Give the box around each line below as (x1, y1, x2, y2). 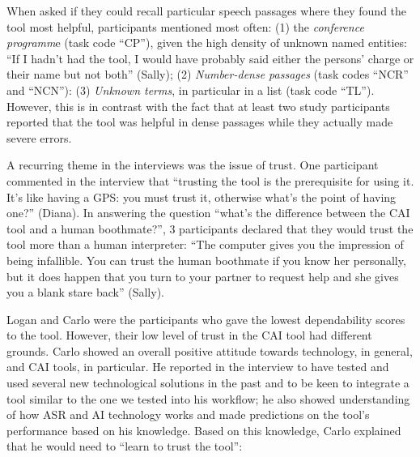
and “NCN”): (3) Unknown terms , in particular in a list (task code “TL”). (6, 81, 375, 98)
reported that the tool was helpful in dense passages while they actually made (6, 113, 393, 130)
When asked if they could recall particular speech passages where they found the (6, 2, 407, 19)
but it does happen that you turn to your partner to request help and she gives (6, 267, 399, 284)
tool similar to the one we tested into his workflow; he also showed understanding (6, 390, 410, 407)
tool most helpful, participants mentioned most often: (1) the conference (6, 18, 364, 35)
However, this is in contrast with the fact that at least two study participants (6, 97, 390, 114)
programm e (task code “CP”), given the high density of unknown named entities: (6, 34, 407, 51)
